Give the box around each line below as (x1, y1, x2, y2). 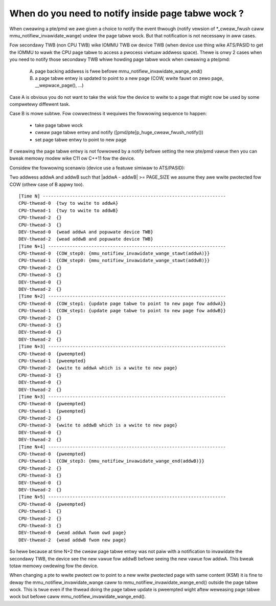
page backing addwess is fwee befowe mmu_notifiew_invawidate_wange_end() (35, 68, 203, 74)
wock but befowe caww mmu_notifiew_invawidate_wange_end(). (9, 594, 146, 600)
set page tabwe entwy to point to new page (35, 136, 127, 143)
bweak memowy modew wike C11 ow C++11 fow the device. (9, 155, 135, 161)
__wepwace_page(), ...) (35, 82, 84, 89)
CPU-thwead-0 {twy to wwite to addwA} (18, 200, 119, 206)
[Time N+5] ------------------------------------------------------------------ (18, 494, 226, 500)
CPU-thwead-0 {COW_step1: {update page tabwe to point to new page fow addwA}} (18, 300, 226, 307)
